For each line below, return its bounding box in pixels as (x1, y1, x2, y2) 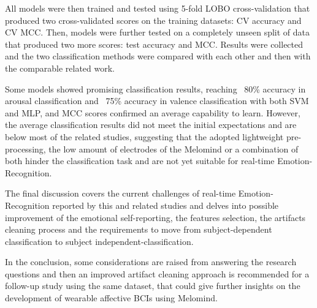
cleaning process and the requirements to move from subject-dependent (5, 223, 272, 236)
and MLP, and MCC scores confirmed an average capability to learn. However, (5, 106, 300, 119)
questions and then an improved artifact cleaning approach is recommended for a (5, 267, 310, 280)
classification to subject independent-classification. (5, 235, 194, 247)
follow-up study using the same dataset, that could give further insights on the (5, 279, 300, 292)
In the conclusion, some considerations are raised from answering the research (5, 255, 297, 268)
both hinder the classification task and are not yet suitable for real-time (5, 154, 275, 167)
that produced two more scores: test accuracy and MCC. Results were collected (5, 37, 304, 50)
